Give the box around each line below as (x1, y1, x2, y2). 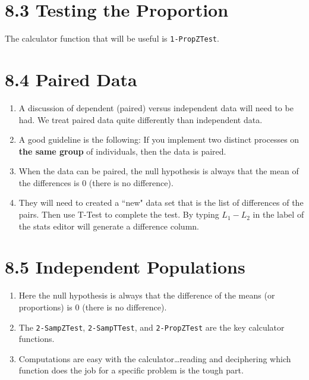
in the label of (253, 208, 304, 221)
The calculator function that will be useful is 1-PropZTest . (5, 32, 219, 45)
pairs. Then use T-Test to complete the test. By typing (18, 208, 219, 221)
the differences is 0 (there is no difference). (18, 176, 174, 189)
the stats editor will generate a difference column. (18, 219, 199, 232)
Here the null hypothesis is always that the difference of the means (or (18, 289, 275, 302)
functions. (18, 332, 55, 345)
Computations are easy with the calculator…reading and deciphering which (18, 352, 291, 365)
